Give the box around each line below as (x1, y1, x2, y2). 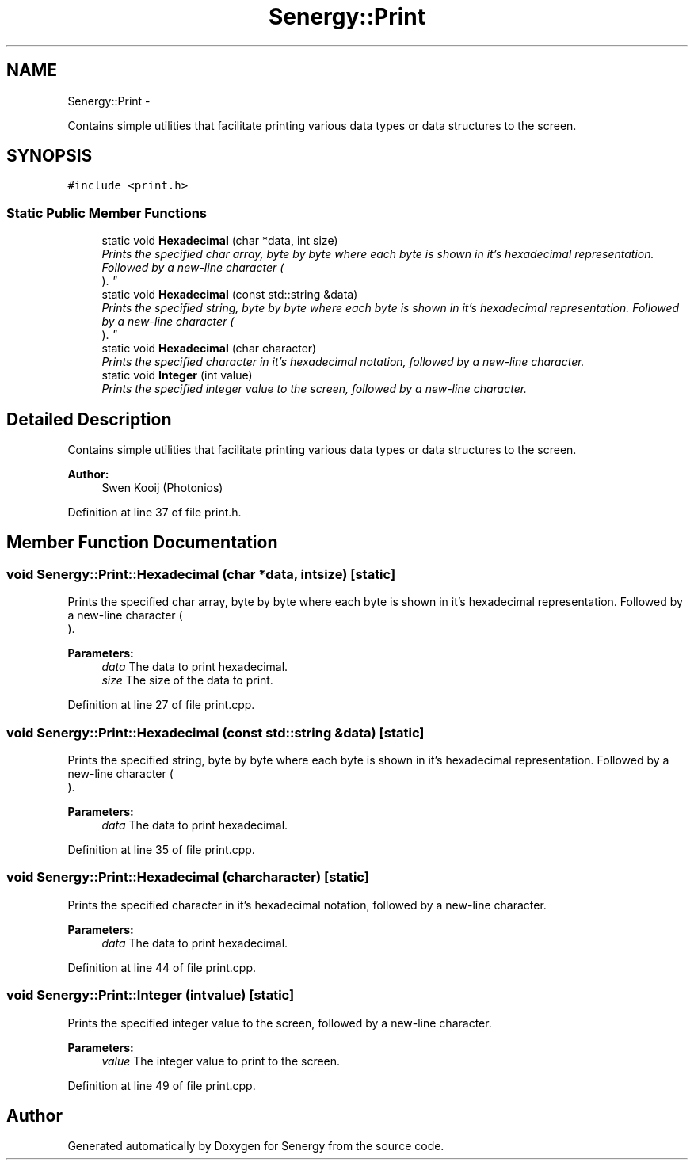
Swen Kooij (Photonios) (101, 481, 223, 495)
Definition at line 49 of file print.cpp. (67, 1078, 256, 1092)
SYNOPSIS (6, 146, 93, 166)
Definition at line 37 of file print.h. (67, 505, 242, 520)
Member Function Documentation (6, 532, 278, 553)
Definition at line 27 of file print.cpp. (67, 698, 255, 712)
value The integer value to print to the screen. (101, 1054, 341, 1068)
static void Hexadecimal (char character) (101, 341, 317, 356)
